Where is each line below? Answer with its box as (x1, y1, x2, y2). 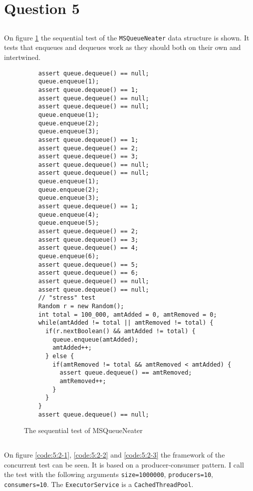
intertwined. (4, 52, 41, 62)
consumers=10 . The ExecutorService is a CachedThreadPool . (4, 479, 194, 489)
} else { (45, 352, 74, 360)
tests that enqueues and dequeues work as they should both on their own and (4, 42, 241, 52)
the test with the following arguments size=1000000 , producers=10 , (4, 469, 213, 480)
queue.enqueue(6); (38, 253, 99, 260)
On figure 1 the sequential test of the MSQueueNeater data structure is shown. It (4, 32, 250, 42)
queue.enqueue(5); (38, 219, 99, 227)
